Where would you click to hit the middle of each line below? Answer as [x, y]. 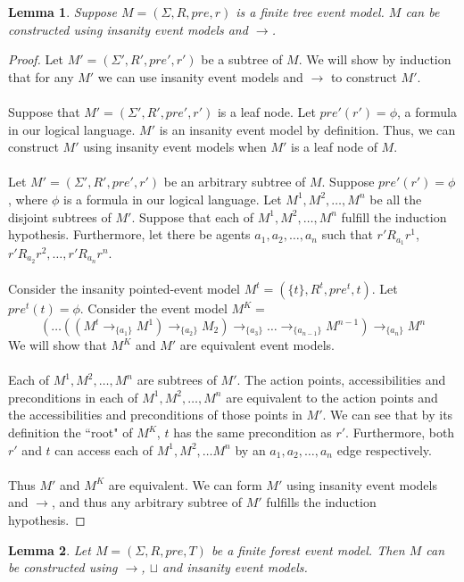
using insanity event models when [175, 147]
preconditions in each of [73, 397]
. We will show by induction [375, 59]
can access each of [104, 449]
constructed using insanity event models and [128, 29]
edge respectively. [384, 449]
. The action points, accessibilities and [341, 380]
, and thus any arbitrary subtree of [147, 502]
